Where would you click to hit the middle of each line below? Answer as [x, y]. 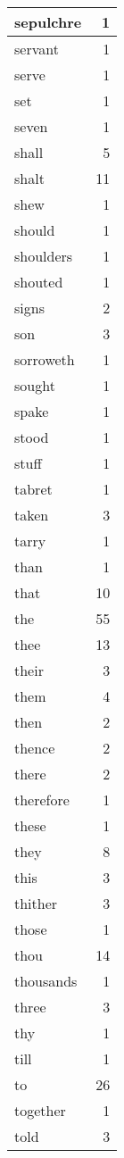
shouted [39, 282]
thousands [46, 981]
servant [37, 49]
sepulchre [48, 22]
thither [36, 903]
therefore [42, 800]
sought [35, 385]
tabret [33, 489]
